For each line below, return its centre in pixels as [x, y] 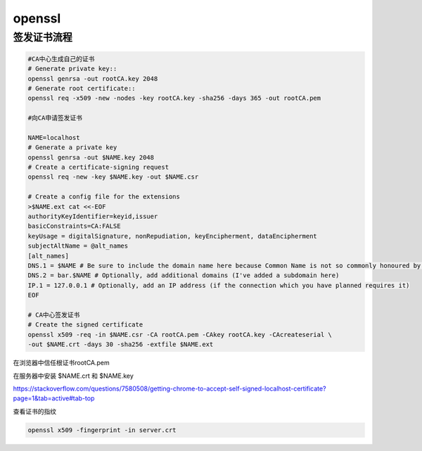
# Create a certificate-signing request [98, 167]
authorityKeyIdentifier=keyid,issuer [93, 217]
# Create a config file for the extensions [104, 197]
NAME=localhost [54, 138]
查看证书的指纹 [34, 411]
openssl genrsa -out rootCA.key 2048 [93, 78]
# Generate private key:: [72, 69]
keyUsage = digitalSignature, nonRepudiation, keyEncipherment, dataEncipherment [173, 236]
